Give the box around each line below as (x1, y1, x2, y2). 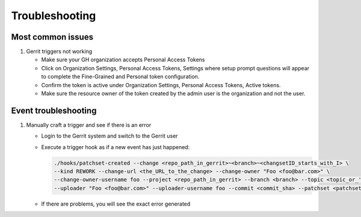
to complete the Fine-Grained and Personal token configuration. (41, 73, 200, 81)
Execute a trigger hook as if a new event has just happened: (41, 143, 190, 150)
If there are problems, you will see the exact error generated (41, 200, 191, 207)
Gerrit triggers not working (26, 48, 93, 55)
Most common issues (11, 32, 93, 42)
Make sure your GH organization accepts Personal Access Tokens (41, 56, 205, 63)
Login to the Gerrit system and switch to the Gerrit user (41, 132, 178, 139)
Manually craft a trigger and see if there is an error (26, 121, 152, 129)
